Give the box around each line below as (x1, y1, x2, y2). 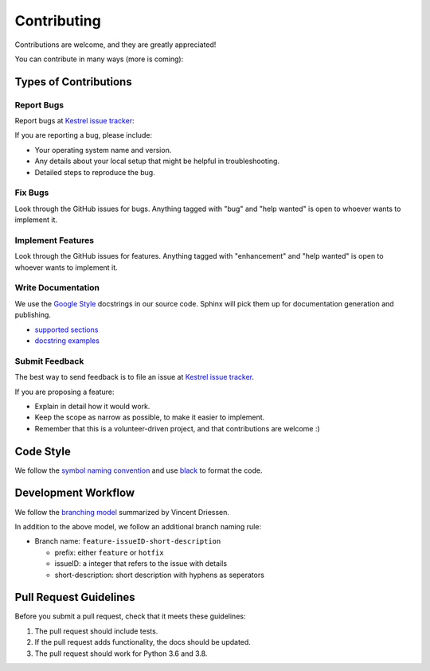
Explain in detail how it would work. (34, 401, 150, 411)
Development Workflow (14, 486, 135, 500)
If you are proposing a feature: (14, 387, 115, 396)
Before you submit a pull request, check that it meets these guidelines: (14, 611, 246, 621)
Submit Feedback (14, 355, 84, 366)
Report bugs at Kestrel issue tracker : (14, 116, 135, 126)
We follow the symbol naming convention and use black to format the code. (14, 466, 263, 475)
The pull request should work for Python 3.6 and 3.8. (34, 649, 208, 658)
